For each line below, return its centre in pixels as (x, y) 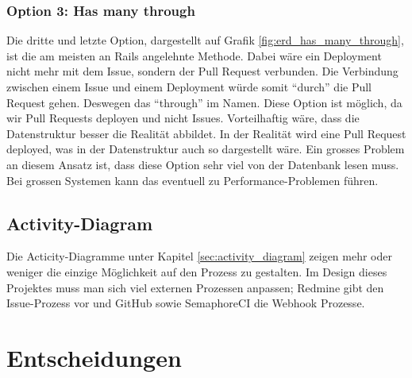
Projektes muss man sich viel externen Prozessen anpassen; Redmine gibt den (195, 287)
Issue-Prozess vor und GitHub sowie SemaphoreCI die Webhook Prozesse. (186, 303)
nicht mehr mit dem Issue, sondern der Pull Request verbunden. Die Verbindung (202, 71)
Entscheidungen (94, 357)
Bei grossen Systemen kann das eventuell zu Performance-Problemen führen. (193, 180)
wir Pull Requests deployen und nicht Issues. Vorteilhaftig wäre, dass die (183, 118)
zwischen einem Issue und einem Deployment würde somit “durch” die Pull (189, 87)
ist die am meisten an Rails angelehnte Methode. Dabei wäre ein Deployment (194, 55)
